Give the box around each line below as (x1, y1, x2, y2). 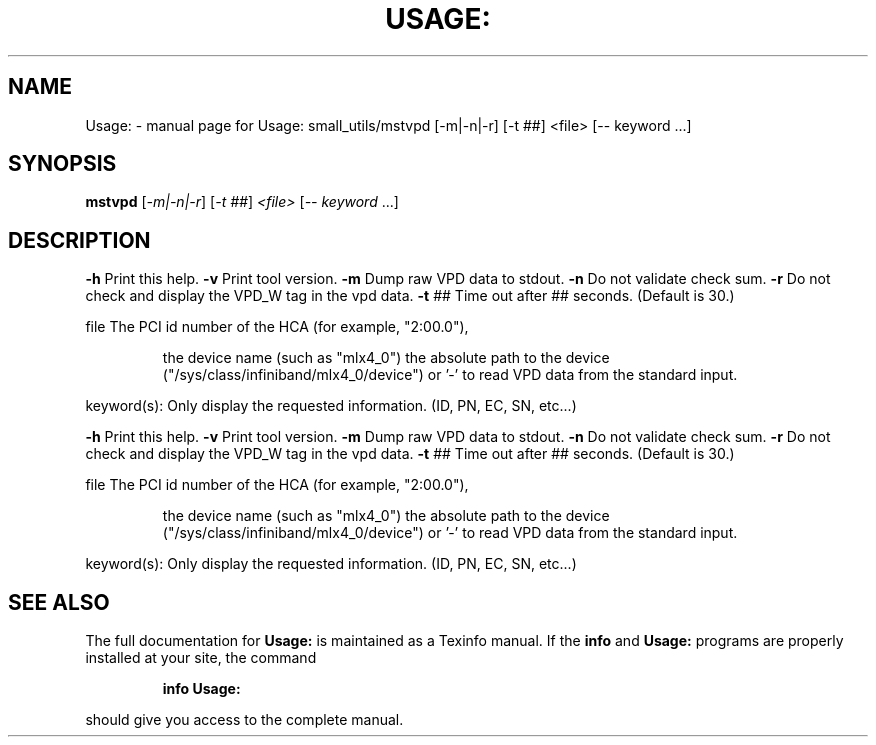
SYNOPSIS (8, 151, 117, 177)
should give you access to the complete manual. (85, 711, 404, 729)
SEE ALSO (8, 589, 110, 615)
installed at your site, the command (85, 649, 317, 667)
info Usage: (162, 680, 241, 698)
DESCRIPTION (8, 227, 151, 253)
